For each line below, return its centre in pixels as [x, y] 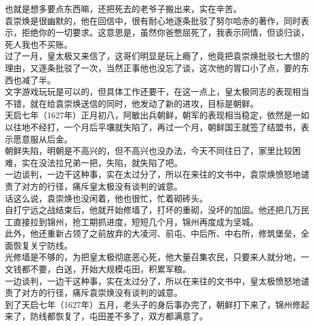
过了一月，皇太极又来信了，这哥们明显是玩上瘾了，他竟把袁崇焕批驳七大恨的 [157, 56]
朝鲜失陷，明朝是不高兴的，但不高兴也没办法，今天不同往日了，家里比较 [149, 151]
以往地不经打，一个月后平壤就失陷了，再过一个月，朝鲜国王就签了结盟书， [153, 126]
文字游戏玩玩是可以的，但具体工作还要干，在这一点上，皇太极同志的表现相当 [157, 91]
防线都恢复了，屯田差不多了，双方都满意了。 [119, 316]
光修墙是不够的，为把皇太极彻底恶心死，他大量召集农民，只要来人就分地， [153, 257]
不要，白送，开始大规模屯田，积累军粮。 [110, 269]
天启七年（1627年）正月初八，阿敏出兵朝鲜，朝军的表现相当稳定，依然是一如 [157, 115]
